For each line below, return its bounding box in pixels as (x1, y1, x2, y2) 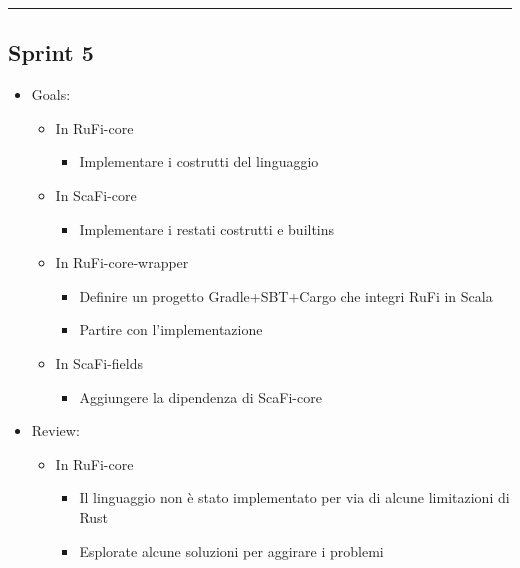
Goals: (31, 84, 71, 105)
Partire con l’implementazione (79, 319, 263, 340)
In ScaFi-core (55, 184, 137, 205)
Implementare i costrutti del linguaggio (79, 151, 319, 172)
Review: (31, 420, 80, 441)
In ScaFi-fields (55, 352, 143, 373)
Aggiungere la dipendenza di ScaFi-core (79, 386, 322, 407)
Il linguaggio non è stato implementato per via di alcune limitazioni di (79, 487, 510, 508)
